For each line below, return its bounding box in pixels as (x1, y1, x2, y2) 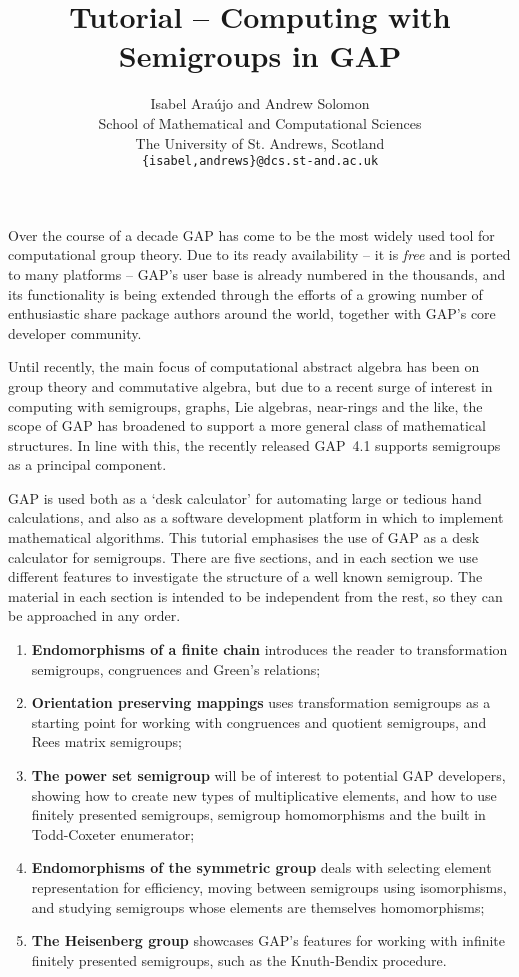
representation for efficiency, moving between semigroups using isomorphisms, (31, 876, 507, 897)
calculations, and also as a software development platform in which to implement (8, 507, 504, 528)
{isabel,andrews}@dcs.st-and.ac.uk (141, 154, 379, 169)
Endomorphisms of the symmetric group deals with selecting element (31, 857, 492, 878)
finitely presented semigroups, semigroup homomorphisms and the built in (31, 804, 486, 825)
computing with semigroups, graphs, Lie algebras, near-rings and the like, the (8, 395, 483, 416)
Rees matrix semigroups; (31, 731, 183, 752)
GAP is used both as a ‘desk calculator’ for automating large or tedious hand (8, 487, 482, 508)
